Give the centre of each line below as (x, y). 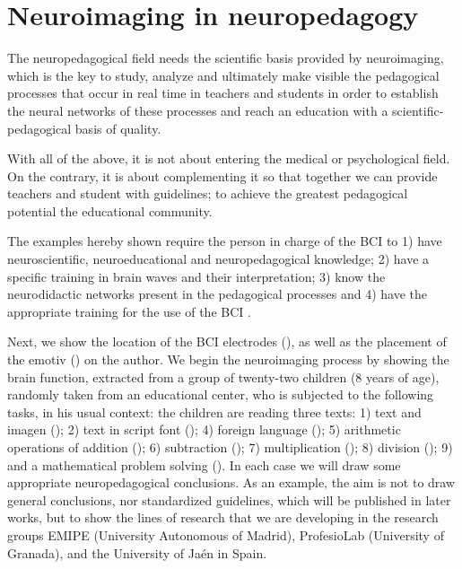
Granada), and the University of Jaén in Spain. (137, 552)
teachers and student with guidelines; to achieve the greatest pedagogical (208, 193)
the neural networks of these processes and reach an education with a (198, 110)
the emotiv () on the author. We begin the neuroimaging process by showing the (228, 359)
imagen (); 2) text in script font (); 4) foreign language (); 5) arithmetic (204, 429)
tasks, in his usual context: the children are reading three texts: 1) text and (214, 411)
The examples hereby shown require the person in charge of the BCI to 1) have (225, 241)
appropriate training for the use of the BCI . (129, 311)
